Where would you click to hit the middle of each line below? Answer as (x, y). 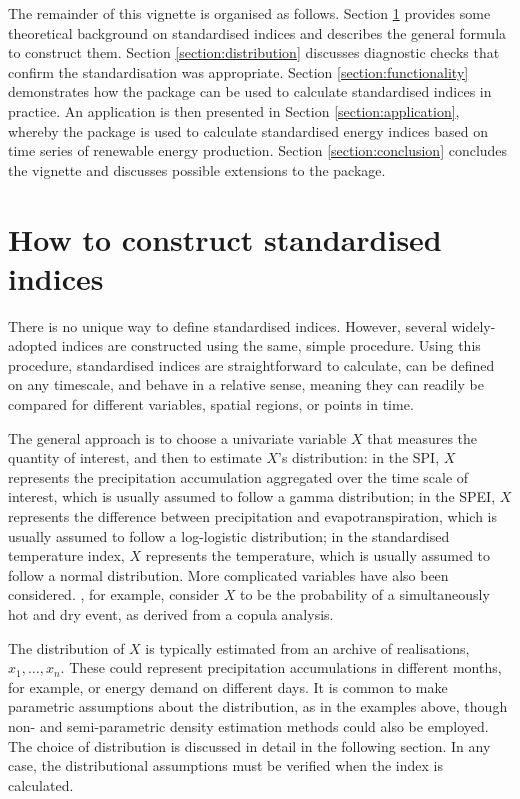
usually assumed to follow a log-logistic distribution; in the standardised (229, 535)
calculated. (41, 784)
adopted (33, 345)
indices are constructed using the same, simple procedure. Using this (271, 345)
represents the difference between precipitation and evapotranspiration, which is (252, 516)
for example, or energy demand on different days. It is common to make (228, 686)
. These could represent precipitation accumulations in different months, (281, 667)
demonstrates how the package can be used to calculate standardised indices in (250, 91)
